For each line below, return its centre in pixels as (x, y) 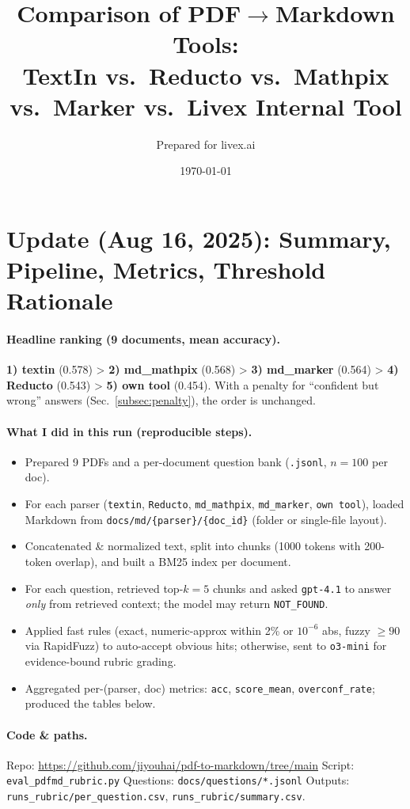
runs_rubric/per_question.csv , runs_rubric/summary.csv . (156, 796)
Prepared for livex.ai (206, 144)
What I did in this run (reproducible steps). (129, 431)
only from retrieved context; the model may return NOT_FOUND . (177, 604)
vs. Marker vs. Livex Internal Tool (206, 106)
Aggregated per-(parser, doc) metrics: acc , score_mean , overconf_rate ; (200, 687)
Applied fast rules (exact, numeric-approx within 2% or (159, 630)
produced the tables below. (90, 703)
